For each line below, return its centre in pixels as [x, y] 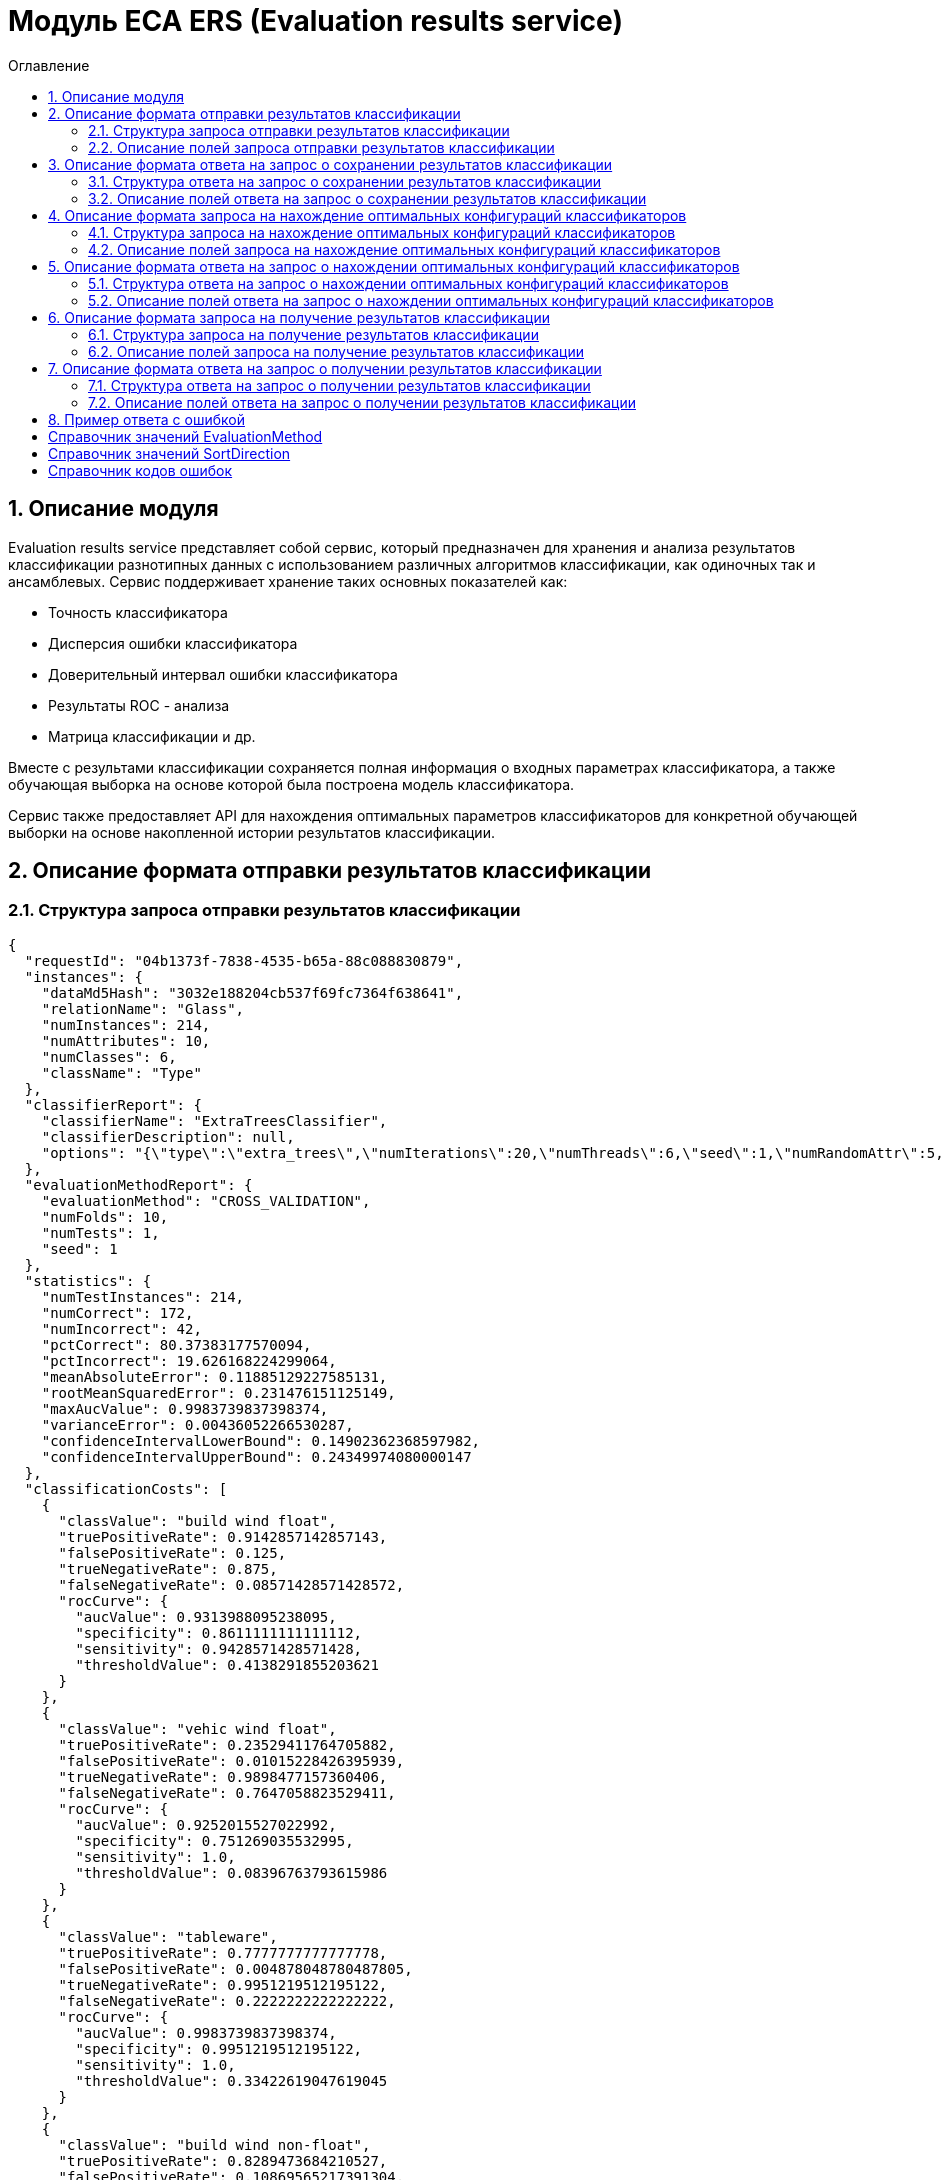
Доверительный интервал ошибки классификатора [223, 674]
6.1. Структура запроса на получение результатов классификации [313, 334]
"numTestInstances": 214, [143, 1296]
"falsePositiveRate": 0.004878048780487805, [235, 1968]
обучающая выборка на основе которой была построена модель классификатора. [291, 784]
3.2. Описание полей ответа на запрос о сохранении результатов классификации [367, 198]
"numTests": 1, [100, 1232]
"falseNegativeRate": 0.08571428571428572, [231, 1584]
